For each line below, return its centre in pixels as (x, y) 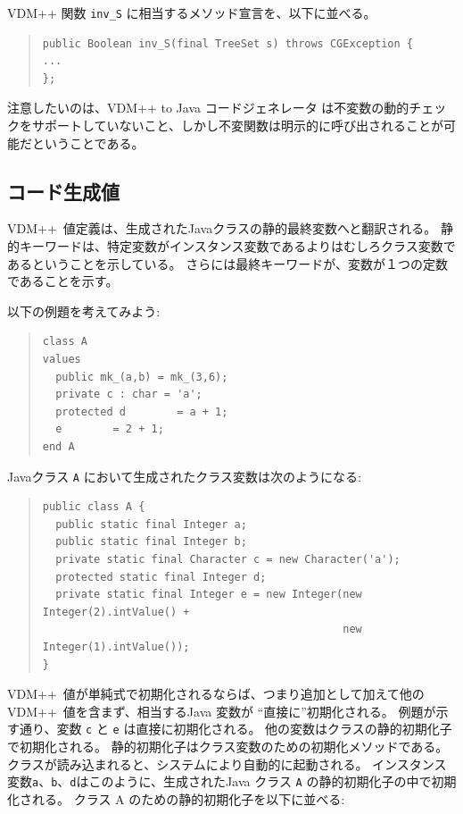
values (62, 359)
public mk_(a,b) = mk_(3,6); (142, 377)
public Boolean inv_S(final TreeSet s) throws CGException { (228, 43)
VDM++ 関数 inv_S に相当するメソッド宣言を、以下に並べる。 (192, 13)
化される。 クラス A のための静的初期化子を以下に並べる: (176, 798)
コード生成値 (63, 191)
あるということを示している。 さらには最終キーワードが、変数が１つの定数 (227, 263)
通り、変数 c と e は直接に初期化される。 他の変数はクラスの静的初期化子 (236, 729)
